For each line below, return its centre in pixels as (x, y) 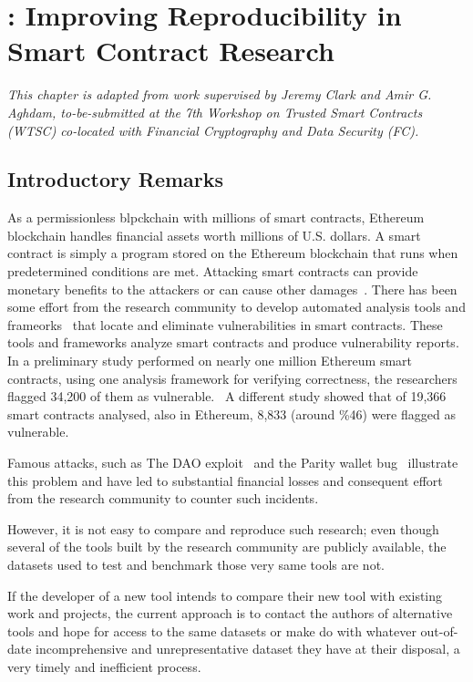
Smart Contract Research (171, 51)
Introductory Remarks (116, 179)
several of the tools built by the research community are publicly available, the (227, 547)
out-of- (439, 630)
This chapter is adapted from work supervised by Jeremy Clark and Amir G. (220, 94)
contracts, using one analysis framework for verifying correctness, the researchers (232, 378)
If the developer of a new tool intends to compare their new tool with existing (225, 595)
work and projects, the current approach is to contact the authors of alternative (230, 613)
